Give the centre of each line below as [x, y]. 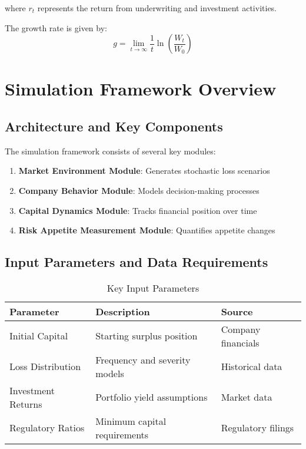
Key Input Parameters [153, 288]
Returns [26, 404]
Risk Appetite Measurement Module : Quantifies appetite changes [147, 230]
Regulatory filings [257, 428]
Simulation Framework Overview [141, 89]
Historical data [252, 367]
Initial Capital [39, 336]
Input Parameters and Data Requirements [137, 262]
